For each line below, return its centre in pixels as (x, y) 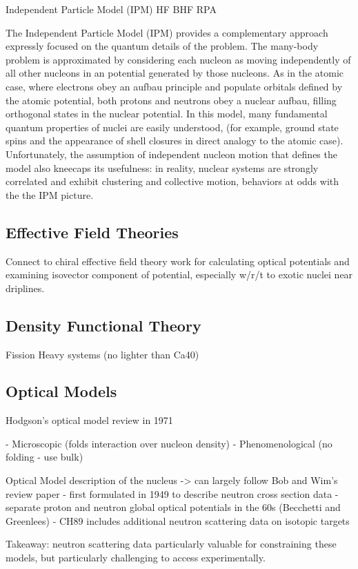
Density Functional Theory (103, 325)
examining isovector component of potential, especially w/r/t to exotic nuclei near (179, 274)
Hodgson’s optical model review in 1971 (89, 420)
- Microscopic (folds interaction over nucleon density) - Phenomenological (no (169, 443)
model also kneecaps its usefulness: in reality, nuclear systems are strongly (162, 167)
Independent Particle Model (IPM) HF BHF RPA (111, 9)
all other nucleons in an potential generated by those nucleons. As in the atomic (175, 73)
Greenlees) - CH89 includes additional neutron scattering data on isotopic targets (178, 520)
